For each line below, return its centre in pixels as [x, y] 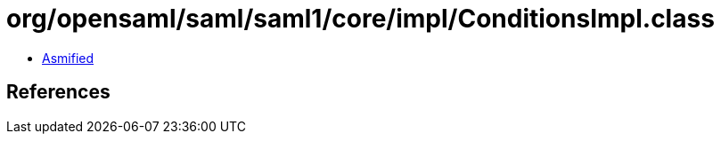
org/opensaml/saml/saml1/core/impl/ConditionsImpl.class [360, 19]
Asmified [68, 58]
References [58, 92]
